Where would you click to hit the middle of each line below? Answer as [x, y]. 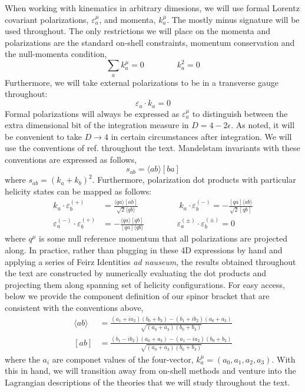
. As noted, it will [263, 125]
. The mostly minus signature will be [233, 19]
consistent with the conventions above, [74, 307]
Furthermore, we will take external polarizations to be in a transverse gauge [142, 82]
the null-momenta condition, [56, 54]
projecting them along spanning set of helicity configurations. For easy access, [145, 284]
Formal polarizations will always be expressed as [92, 113]
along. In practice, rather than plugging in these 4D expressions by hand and [144, 250]
